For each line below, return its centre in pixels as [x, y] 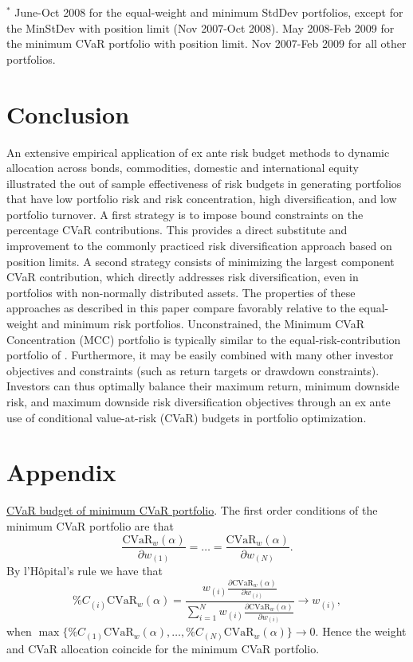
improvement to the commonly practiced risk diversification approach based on [199, 246]
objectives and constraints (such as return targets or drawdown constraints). [193, 370]
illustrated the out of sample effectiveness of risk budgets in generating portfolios [204, 183]
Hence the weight [364, 631]
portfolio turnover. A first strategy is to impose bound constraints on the [185, 214]
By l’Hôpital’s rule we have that [85, 571]
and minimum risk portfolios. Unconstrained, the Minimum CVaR [203, 324]
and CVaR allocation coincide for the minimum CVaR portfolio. [163, 648]
